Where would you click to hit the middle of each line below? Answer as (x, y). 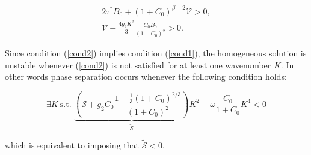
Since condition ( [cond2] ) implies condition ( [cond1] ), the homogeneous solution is (156, 53)
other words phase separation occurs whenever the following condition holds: (146, 77)
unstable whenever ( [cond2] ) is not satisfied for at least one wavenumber (138, 65)
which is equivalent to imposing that (72, 144)
